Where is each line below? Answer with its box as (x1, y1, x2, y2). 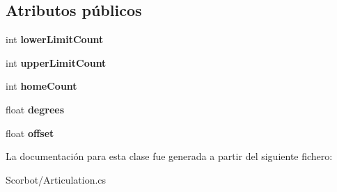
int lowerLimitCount (6, 32, 104, 47)
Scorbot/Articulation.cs (6, 172, 107, 186)
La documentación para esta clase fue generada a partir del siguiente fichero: (6, 149, 333, 163)
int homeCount (6, 79, 77, 93)
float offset (6, 125, 54, 140)
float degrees (6, 102, 65, 116)
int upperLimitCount (6, 55, 107, 70)
